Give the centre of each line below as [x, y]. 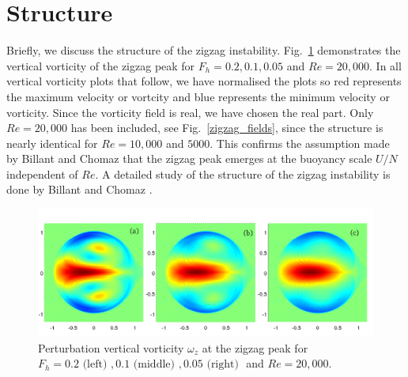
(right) [223, 365]
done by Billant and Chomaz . [79, 189]
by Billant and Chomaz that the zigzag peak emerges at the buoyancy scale [189, 158]
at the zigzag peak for [255, 347]
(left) [95, 365]
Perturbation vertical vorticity [111, 347]
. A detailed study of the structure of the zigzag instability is [243, 173]
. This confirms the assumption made [300, 143]
